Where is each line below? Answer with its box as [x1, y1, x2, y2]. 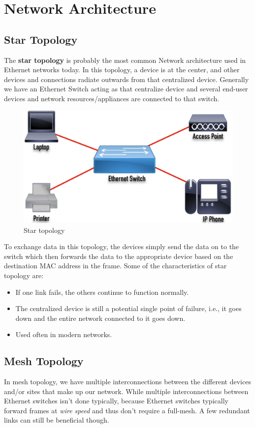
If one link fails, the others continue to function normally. [15, 286, 189, 297]
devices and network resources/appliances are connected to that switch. [4, 93, 220, 103]
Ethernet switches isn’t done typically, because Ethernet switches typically [4, 396, 228, 406]
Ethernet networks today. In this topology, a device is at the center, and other [4, 64, 240, 75]
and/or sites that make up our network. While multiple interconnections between [4, 386, 249, 396]
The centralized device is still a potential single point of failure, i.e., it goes [15, 303, 242, 314]
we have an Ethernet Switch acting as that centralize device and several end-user [4, 84, 248, 94]
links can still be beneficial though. [4, 415, 109, 425]
